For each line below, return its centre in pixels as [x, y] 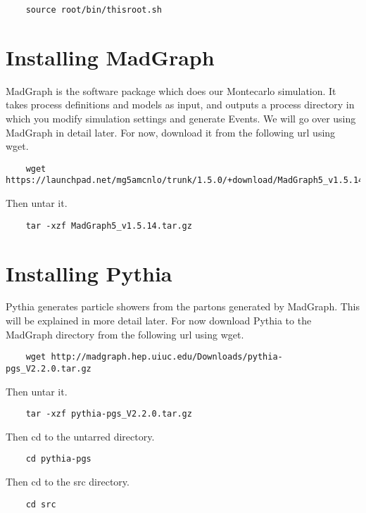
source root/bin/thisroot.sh [94, 10]
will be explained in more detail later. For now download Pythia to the [159, 321]
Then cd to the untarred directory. [80, 436]
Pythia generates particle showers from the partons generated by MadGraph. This [183, 306]
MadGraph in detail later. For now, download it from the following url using [171, 132]
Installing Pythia [89, 273]
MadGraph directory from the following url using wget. [125, 334]
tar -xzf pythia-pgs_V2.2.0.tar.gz [109, 414]
